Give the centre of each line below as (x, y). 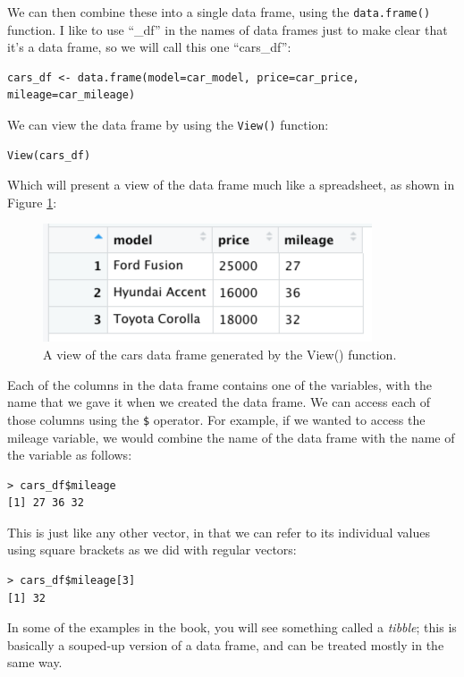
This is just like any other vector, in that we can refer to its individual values (219, 532)
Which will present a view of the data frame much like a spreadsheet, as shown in (231, 185)
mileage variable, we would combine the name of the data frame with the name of (231, 437)
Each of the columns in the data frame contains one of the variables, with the (219, 384)
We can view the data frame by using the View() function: (168, 125)
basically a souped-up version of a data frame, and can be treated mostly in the (226, 644)
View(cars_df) (49, 155)
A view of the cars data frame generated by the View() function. (220, 355)
